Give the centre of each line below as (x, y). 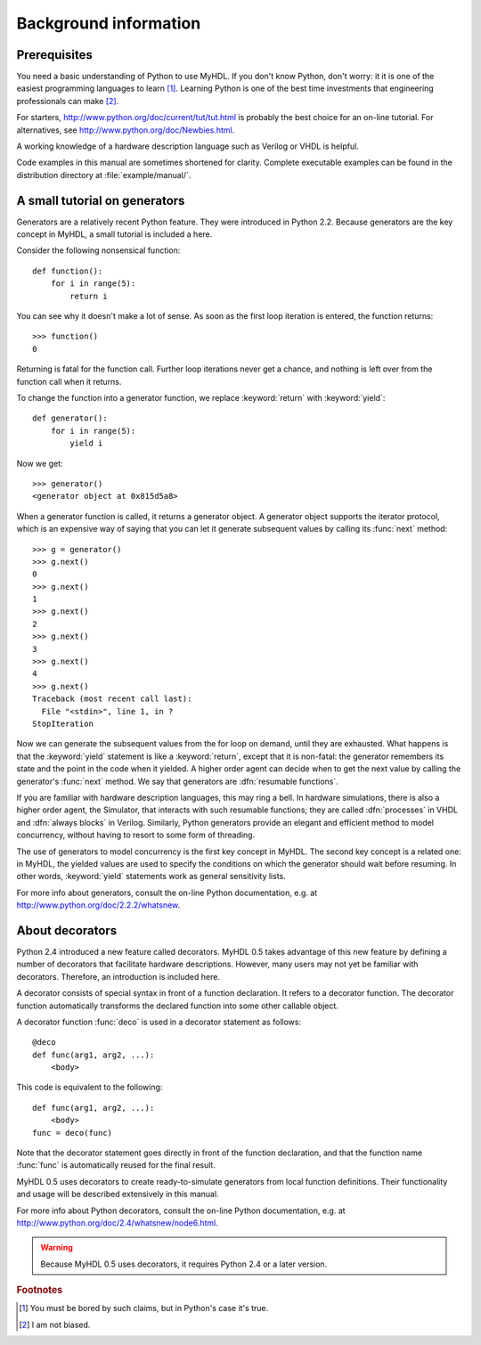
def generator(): (70, 418)
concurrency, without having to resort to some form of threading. (136, 835)
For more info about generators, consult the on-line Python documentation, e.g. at (167, 893)
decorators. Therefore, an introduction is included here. (118, 976)
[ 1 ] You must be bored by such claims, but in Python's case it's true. (144, 1308)
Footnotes (40, 1290)
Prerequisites (54, 55)
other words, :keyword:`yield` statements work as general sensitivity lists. (151, 876)
